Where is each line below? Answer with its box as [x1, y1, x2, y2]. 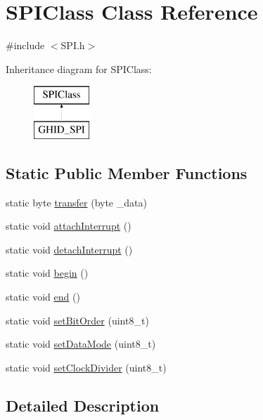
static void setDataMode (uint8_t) [6, 336, 156, 351]
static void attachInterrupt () [6, 218, 131, 233]
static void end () [6, 289, 80, 304]
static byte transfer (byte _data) [6, 195, 147, 209]
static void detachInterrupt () [6, 242, 133, 256]
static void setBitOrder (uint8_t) [6, 313, 149, 327]
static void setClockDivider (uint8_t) [6, 360, 167, 374]
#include [6, 38, 45, 53]
